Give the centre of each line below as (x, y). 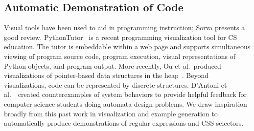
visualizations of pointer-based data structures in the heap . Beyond (106, 75)
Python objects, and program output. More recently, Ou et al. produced (113, 65)
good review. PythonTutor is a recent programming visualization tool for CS (121, 37)
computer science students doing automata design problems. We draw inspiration (126, 103)
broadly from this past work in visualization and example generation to (111, 113)
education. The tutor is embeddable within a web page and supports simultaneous (127, 47)
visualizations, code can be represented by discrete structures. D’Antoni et (115, 84)
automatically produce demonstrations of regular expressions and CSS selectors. (124, 123)
